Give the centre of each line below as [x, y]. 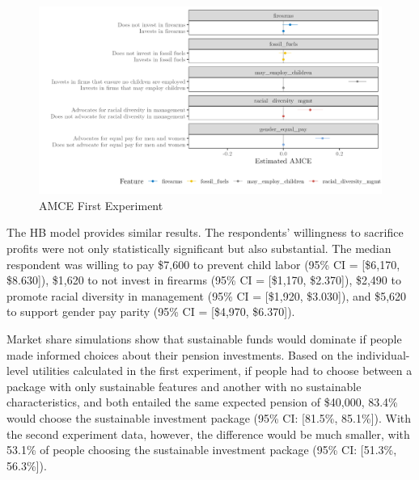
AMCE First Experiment [101, 205]
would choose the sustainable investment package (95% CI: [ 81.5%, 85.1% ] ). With [209, 418]
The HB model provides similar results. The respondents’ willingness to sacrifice [205, 232]
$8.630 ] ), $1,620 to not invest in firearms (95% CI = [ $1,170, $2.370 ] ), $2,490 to [204, 280]
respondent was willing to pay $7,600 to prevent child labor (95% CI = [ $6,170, [203, 264]
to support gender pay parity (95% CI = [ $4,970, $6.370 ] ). [151, 312]
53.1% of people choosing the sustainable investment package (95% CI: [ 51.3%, [202, 450]
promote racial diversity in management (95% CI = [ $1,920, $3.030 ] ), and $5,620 [207, 295]
